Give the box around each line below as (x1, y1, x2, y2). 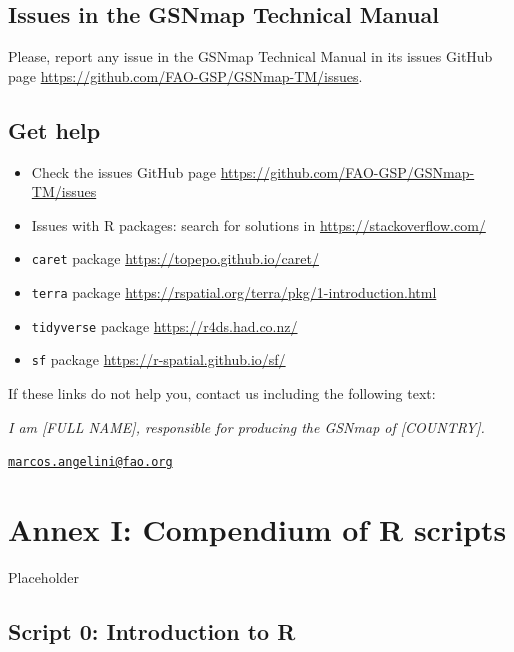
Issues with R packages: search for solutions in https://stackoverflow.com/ (31, 214, 486, 235)
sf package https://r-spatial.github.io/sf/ (31, 349, 286, 370)
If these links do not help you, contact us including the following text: (8, 383, 436, 403)
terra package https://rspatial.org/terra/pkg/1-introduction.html (31, 282, 437, 303)
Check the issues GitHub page (31, 161, 217, 182)
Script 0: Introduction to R (8, 615, 296, 646)
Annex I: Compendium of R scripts (8, 509, 507, 550)
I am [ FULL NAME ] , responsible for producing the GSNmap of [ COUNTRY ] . (8, 416, 485, 437)
